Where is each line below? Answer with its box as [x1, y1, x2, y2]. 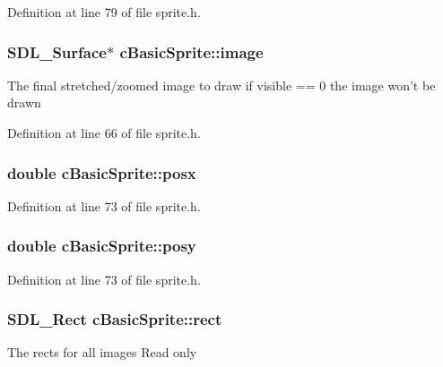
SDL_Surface [7, 40, 107, 63]
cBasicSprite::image [119, 40, 264, 63]
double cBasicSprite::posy [7, 235, 196, 257]
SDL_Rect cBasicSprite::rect [7, 308, 222, 330]
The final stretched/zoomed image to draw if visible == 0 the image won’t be [7, 75, 436, 94]
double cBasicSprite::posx [7, 161, 196, 183]
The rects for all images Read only [7, 343, 197, 362]
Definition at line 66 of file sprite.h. [7, 124, 201, 141]
